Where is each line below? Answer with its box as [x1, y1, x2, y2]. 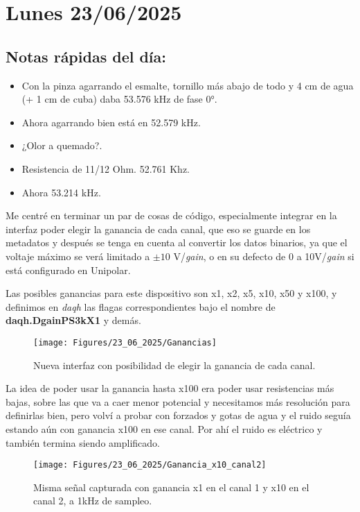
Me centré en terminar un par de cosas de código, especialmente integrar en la [6, 208, 337, 223]
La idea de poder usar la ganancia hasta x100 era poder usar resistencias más [6, 381, 334, 395]
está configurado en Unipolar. [6, 262, 131, 277]
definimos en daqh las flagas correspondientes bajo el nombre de [6, 299, 276, 314]
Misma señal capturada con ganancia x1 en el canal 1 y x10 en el [33, 479, 309, 494]
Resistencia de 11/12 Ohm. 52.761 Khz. [21, 161, 190, 176]
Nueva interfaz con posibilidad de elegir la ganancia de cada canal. [33, 357, 316, 372]
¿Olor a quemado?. [21, 138, 102, 153]
